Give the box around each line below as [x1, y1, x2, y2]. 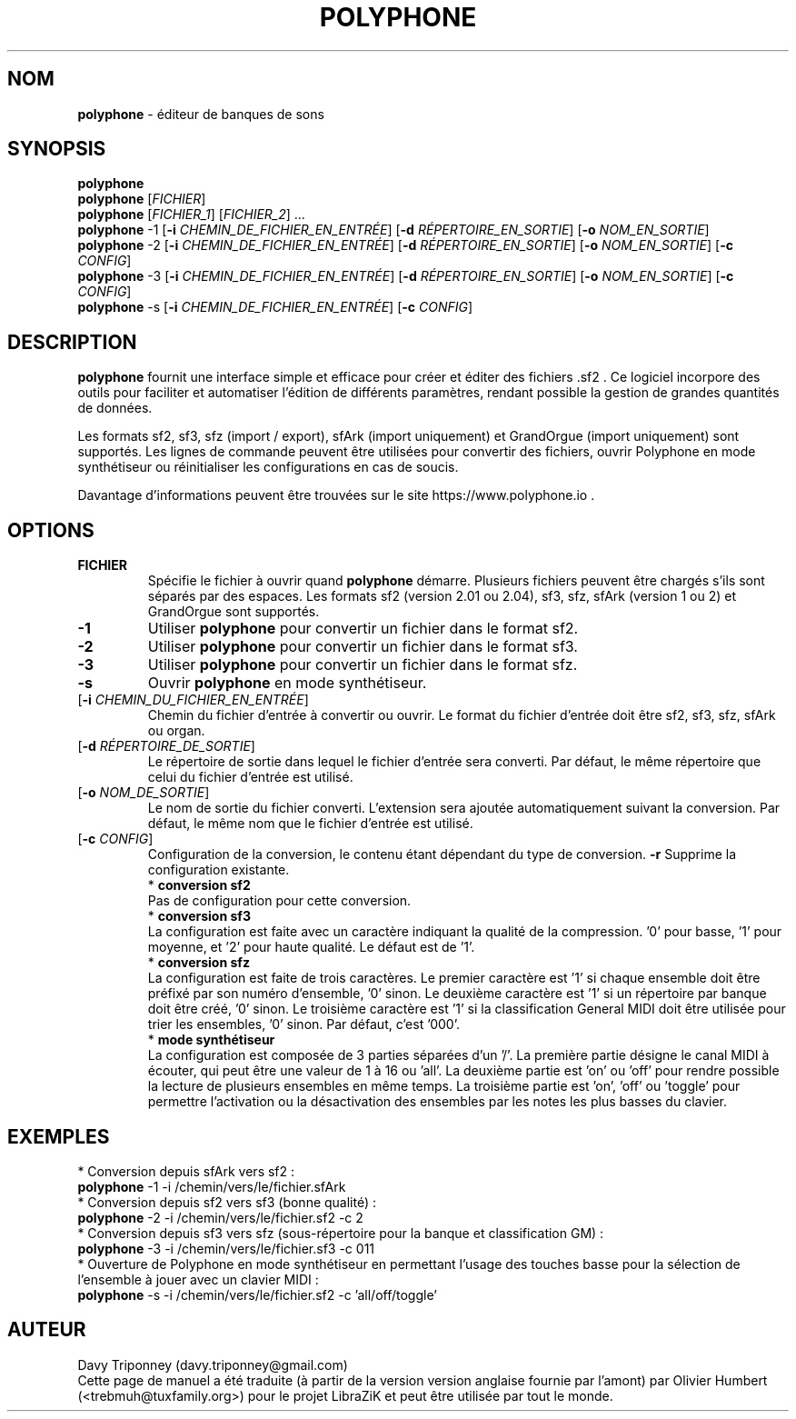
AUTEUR [7, 1318, 86, 1342]
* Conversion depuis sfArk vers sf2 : [77, 1163, 295, 1179]
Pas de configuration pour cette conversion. [147, 893, 412, 909]
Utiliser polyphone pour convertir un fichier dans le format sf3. [147, 637, 578, 656]
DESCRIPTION [7, 330, 137, 354]
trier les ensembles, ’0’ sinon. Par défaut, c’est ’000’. [147, 1016, 460, 1033]
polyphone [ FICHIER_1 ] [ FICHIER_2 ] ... [77, 206, 305, 223]
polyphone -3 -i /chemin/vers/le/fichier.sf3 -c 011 [77, 1240, 375, 1256]
